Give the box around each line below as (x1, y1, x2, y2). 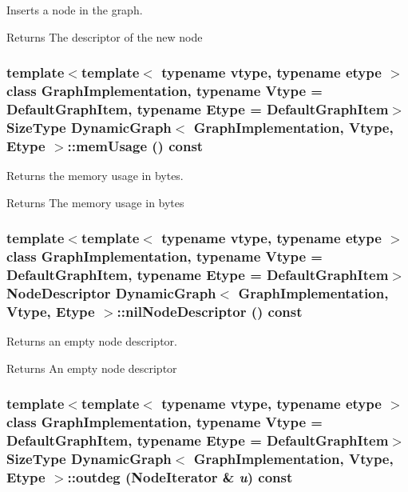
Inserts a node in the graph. (6, 2, 143, 18)
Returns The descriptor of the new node (6, 28, 203, 45)
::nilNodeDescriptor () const (117, 301, 303, 321)
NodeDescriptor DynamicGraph (6, 282, 216, 302)
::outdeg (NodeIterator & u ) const (67, 466, 293, 486)
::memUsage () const (67, 135, 204, 155)
